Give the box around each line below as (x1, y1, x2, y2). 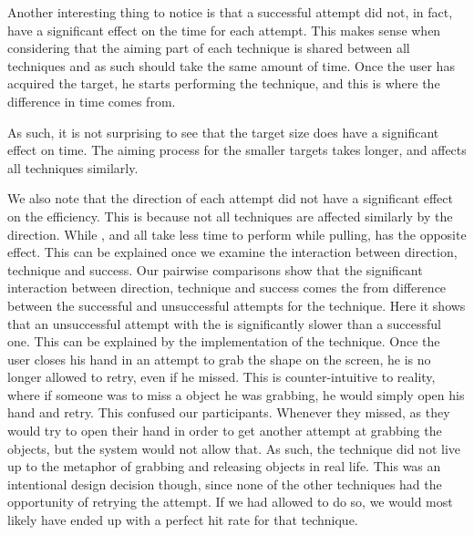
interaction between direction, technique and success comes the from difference (7, 278, 447, 297)
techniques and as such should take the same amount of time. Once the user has (7, 56, 455, 75)
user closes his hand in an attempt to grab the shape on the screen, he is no (7, 349, 431, 368)
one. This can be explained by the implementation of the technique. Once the (7, 332, 440, 351)
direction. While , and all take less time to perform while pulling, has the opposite (7, 224, 467, 243)
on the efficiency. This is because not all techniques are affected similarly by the (7, 206, 453, 225)
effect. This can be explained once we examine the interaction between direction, (7, 242, 458, 262)
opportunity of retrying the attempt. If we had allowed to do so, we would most (7, 492, 453, 511)
